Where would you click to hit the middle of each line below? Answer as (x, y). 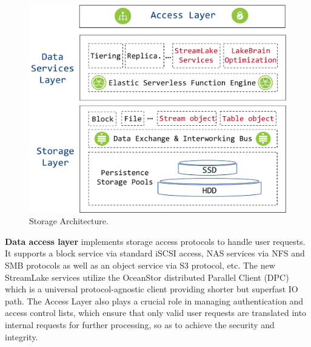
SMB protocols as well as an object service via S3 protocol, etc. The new (140, 265)
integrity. (22, 336)
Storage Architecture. (69, 221)
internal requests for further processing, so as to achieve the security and (140, 324)
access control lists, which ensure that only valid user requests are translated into (156, 313)
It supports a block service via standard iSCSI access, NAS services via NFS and (155, 253)
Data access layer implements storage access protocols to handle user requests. (155, 241)
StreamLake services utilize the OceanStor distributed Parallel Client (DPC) (147, 277)
